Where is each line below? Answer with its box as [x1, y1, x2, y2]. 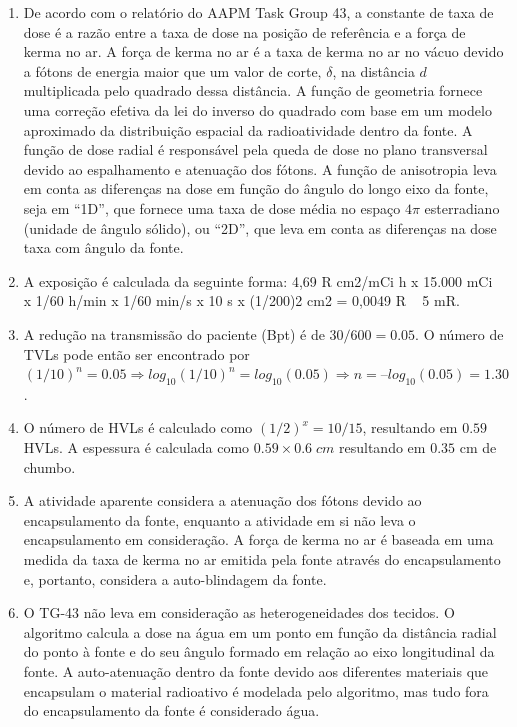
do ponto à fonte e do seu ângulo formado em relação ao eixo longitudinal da [23, 641, 495, 662]
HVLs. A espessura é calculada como [23, 437, 250, 458]
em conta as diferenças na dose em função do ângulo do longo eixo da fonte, [23, 178, 489, 199]
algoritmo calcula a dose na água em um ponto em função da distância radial [23, 621, 497, 642]
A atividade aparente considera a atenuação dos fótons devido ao [23, 490, 422, 511]
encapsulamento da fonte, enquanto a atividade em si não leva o [23, 509, 416, 530]
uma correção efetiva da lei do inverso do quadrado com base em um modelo [23, 99, 492, 120]
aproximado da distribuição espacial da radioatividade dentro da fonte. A [23, 119, 473, 140]
